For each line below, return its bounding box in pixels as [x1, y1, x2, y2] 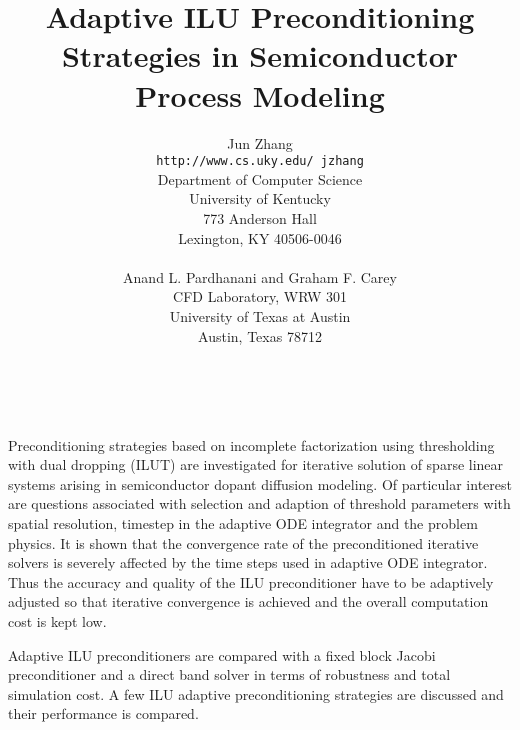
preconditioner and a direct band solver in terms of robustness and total [8, 664, 451, 685]
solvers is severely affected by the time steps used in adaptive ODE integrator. [8, 552, 488, 573]
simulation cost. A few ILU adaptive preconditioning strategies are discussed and [8, 683, 504, 704]
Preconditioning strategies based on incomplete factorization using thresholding [8, 434, 495, 455]
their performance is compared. [8, 703, 199, 724]
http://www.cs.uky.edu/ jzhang [156, 154, 364, 169]
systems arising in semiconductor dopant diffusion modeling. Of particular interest [8, 473, 512, 494]
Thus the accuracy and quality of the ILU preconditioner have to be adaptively [8, 571, 494, 592]
